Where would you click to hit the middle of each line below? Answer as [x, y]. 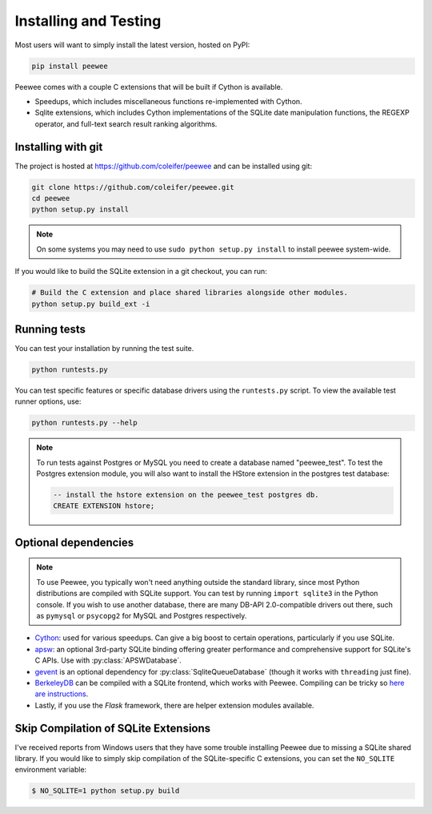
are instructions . [62, 694]
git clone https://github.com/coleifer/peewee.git [133, 187]
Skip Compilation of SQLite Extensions [113, 728]
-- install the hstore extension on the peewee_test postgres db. [186, 495]
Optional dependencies [74, 542]
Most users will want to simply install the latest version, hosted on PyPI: [132, 45]
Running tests [50, 329]
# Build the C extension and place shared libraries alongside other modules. [190, 293]
